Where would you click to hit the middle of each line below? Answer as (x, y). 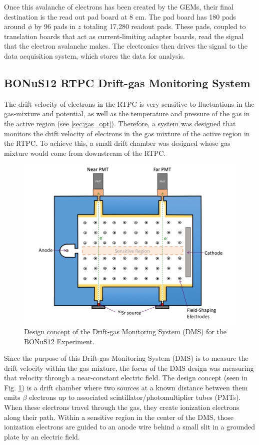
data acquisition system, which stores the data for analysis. (94, 55)
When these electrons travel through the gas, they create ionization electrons (122, 407)
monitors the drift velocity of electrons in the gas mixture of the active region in (127, 133)
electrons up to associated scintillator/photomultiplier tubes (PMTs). (135, 397)
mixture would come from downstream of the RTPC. (85, 153)
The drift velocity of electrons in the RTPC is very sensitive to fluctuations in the (129, 103)
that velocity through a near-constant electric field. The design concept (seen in (126, 378)
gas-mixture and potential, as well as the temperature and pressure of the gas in (127, 114)
